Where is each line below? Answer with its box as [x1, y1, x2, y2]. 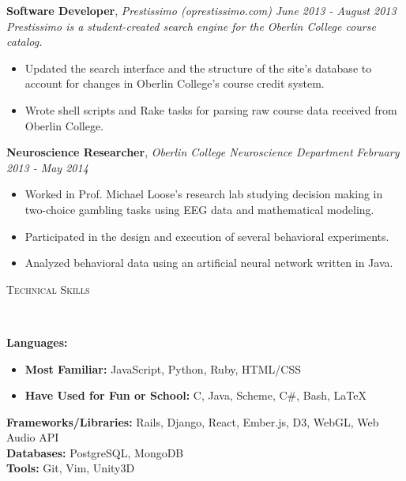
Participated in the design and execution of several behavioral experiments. [24, 227, 389, 244]
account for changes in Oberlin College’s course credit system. [24, 75, 325, 92]
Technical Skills [6, 280, 90, 297]
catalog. [6, 33, 43, 50]
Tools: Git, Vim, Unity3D [6, 460, 135, 476]
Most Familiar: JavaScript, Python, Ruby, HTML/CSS [24, 360, 301, 377]
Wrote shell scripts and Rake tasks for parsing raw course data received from [24, 101, 397, 118]
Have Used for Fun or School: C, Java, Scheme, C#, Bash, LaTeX [24, 387, 367, 404]
